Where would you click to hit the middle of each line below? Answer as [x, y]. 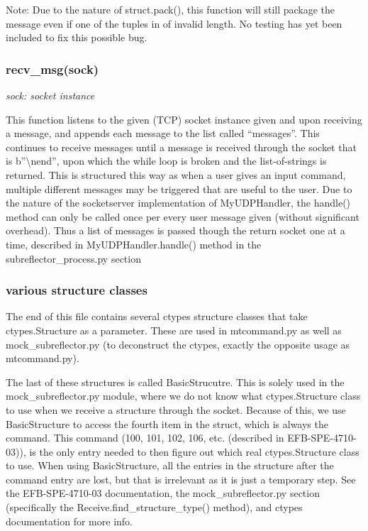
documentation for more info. [69, 521]
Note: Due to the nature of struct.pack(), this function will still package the [171, 9]
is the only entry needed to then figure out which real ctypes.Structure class [194, 451]
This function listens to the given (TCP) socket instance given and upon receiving [184, 119]
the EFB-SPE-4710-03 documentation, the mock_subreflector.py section [163, 493]
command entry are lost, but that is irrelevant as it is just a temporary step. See [181, 479]
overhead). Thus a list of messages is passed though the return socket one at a [175, 230]
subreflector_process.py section [73, 258]
